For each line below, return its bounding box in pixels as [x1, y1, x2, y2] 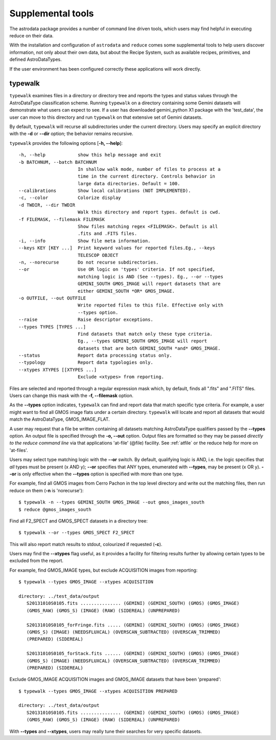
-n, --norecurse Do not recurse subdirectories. [18, 259, 159, 265]
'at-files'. [9, 447, 28, 453]
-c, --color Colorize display [18, 195, 121, 201]
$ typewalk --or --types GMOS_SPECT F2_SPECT [18, 530, 135, 536]
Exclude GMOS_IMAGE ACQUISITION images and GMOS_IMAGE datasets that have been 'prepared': [9, 676, 222, 683]
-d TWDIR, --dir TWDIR [18, 202, 76, 208]
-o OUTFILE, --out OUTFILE [18, 295, 86, 301]
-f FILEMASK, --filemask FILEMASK [18, 216, 105, 222]
